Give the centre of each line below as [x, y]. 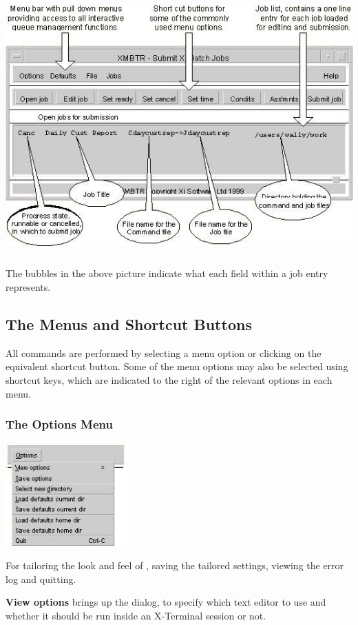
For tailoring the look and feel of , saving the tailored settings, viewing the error [175, 565]
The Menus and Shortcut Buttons [129, 324]
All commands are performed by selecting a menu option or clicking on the [164, 352]
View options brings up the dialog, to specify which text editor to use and [166, 602]
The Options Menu [59, 424]
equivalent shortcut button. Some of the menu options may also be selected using [177, 366]
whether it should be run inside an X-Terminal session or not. [136, 615]
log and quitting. [41, 578]
